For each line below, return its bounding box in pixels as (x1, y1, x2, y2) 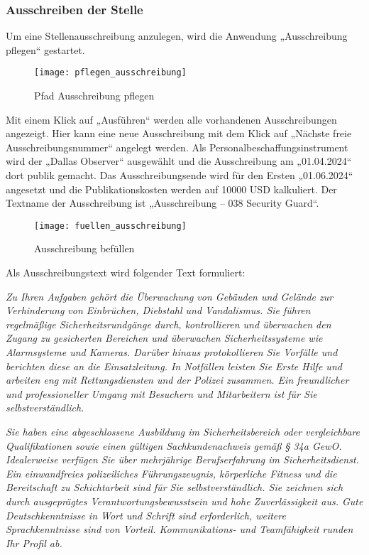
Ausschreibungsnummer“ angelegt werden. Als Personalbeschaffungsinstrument (6, 139, 348, 154)
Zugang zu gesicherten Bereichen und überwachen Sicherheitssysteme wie (6, 330, 323, 345)
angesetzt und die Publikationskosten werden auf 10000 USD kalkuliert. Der (6, 181, 337, 196)
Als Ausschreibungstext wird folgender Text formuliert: (6, 265, 246, 280)
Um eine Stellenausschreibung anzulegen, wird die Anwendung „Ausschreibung (6, 28, 348, 43)
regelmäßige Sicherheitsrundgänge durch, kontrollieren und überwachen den (6, 316, 331, 331)
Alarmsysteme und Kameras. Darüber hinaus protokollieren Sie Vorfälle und (6, 345, 338, 360)
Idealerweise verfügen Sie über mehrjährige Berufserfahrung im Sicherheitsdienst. (6, 452, 359, 467)
